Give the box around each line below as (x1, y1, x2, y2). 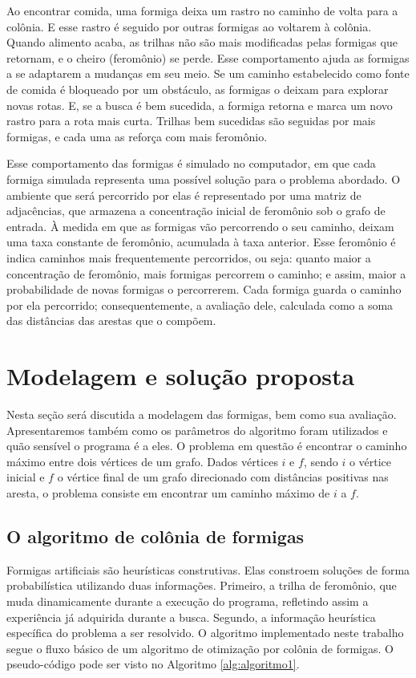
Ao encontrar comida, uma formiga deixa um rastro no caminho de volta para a (6, 2, 398, 18)
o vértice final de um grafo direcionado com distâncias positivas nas (57, 469, 389, 485)
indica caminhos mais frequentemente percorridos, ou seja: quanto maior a (6, 249, 371, 266)
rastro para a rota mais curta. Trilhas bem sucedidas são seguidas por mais (6, 112, 376, 129)
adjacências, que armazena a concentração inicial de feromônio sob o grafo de (6, 202, 386, 219)
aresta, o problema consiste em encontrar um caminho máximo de (6, 484, 330, 501)
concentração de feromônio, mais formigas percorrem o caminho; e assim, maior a (6, 265, 406, 282)
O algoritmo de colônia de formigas (6, 523, 305, 548)
